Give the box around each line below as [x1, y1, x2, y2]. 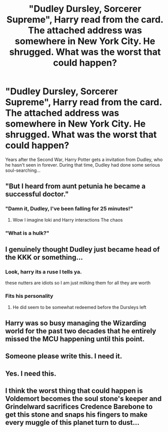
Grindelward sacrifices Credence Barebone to [5, 403, 153, 411]
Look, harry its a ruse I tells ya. [5, 268, 82, 275]
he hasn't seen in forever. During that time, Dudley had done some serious [5, 162, 160, 168]
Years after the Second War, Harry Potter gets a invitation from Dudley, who [5, 156, 163, 163]
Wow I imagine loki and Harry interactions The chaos [12, 217, 123, 223]
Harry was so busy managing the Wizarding [5, 319, 147, 327]
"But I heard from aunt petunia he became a [5, 182, 146, 191]
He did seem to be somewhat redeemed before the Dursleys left [12, 304, 147, 310]
